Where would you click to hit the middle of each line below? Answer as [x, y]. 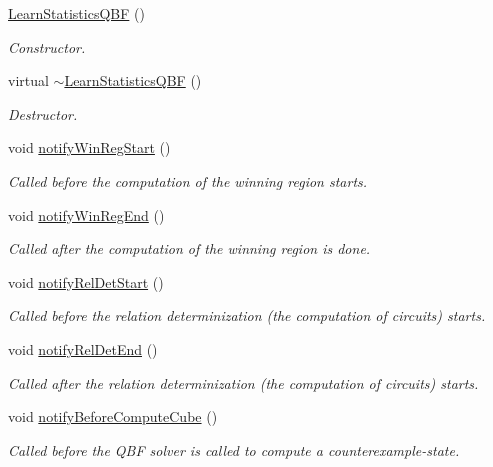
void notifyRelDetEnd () [83, 348]
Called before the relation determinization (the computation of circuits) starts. [247, 315]
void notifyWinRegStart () [89, 147]
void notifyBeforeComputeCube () [113, 416]
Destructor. [43, 113]
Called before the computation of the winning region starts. [188, 180]
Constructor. [47, 46]
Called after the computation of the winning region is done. [189, 248]
